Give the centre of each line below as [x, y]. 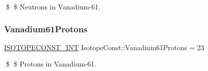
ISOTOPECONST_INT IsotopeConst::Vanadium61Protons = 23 [104, 47]
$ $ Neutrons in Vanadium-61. [53, 6]
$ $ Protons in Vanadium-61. [51, 64]
